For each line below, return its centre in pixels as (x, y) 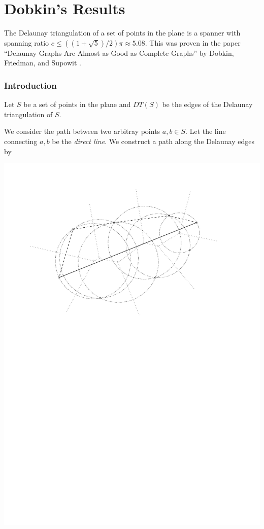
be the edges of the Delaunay (207, 104)
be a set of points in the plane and (77, 104)
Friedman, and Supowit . (43, 63)
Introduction (30, 85)
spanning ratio (27, 42)
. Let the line (206, 131)
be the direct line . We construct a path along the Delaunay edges (153, 141)
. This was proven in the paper (193, 42)
